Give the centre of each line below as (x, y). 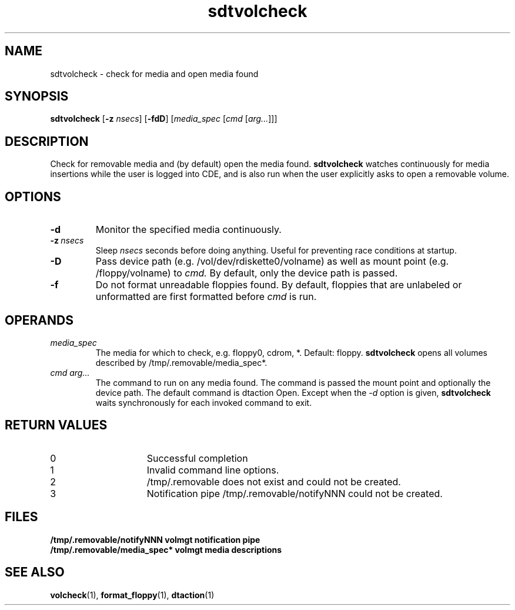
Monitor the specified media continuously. (188, 230)
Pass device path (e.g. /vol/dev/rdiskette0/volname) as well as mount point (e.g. (272, 261)
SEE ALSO (35, 572)
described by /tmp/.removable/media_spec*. (181, 362)
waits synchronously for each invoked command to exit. (204, 402)
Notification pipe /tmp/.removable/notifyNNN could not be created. (295, 493)
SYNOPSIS (37, 96)
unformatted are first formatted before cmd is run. (206, 297)
